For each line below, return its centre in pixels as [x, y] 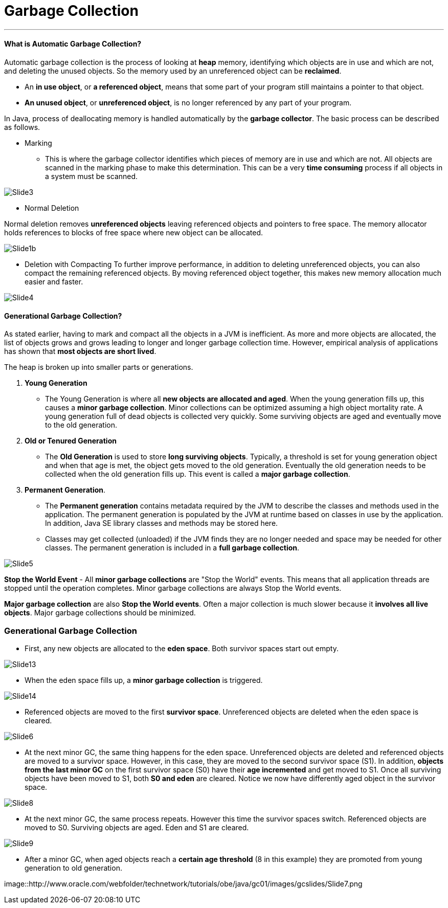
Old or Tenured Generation [71, 441]
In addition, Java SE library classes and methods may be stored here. [162, 523]
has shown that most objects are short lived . [80, 351]
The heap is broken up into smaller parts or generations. [99, 367]
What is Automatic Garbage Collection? [73, 44]
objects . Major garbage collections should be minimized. [100, 613]
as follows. [22, 127]
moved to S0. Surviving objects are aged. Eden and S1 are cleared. [137, 827]
